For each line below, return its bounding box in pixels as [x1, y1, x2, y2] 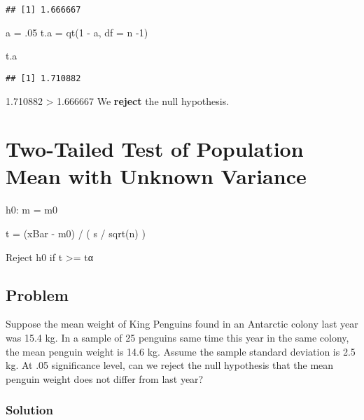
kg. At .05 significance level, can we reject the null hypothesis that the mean [6, 358, 334, 372]
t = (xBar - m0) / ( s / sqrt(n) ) [6, 226, 146, 240]
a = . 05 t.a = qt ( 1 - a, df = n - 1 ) [6, 24, 148, 39]
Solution [6, 401, 53, 419]
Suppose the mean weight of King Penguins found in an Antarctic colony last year [6, 316, 358, 331]
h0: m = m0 [6, 202, 57, 217]
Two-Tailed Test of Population [6, 134, 304, 163]
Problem [6, 283, 69, 305]
